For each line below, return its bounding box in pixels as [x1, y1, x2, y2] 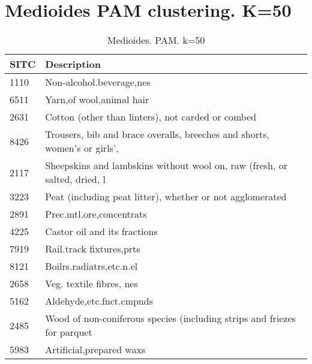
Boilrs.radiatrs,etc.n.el [45, 259, 138, 273]
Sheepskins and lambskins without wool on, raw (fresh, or [45, 158, 288, 173]
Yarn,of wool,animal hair [45, 92, 149, 107]
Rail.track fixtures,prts [45, 242, 140, 256]
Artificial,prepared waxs [45, 342, 146, 357]
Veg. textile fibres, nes [45, 276, 138, 291]
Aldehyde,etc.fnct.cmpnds [45, 294, 153, 308]
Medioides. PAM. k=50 [107, 33, 205, 47]
